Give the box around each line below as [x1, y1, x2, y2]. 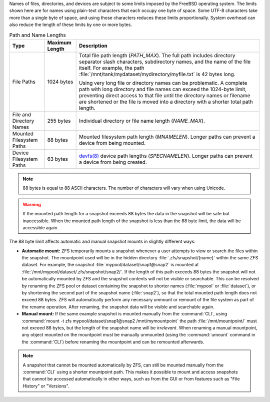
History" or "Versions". [22, 383, 69, 389]
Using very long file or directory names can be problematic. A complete [78, 79, 247, 86]
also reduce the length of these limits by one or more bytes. [9, 22, 132, 28]
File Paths [12, 78, 36, 85]
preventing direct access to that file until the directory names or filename [78, 92, 250, 99]
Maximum [47, 39, 72, 46]
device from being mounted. [78, 139, 146, 146]
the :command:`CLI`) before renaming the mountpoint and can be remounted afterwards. [21, 338, 204, 345]
